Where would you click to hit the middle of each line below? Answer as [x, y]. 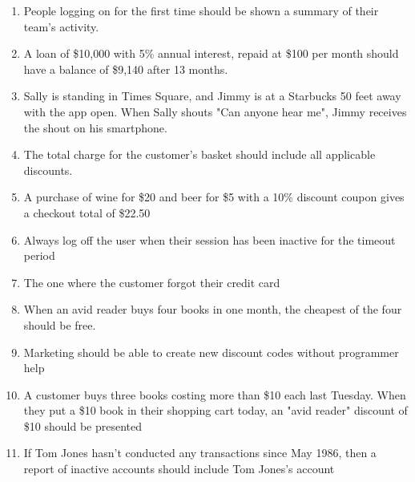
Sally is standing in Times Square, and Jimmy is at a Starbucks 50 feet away [212, 96]
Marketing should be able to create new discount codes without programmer [211, 352]
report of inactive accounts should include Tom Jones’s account [179, 469]
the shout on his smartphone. [95, 127]
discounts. [48, 170]
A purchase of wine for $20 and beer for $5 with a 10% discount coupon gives [214, 197]
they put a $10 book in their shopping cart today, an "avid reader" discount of [216, 410]
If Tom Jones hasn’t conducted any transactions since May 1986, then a [200, 453]
